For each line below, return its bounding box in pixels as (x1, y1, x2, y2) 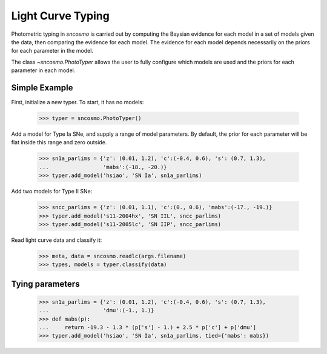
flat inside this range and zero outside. (11, 139, 107, 146)
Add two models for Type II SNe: (11, 188, 93, 195)
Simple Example (11, 82, 73, 93)
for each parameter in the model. (11, 47, 94, 55)
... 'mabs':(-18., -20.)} (39, 164, 167, 170)
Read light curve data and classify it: (11, 236, 102, 244)
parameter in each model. (11, 67, 76, 74)
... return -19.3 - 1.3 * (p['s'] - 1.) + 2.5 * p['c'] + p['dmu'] (39, 324, 257, 331)
